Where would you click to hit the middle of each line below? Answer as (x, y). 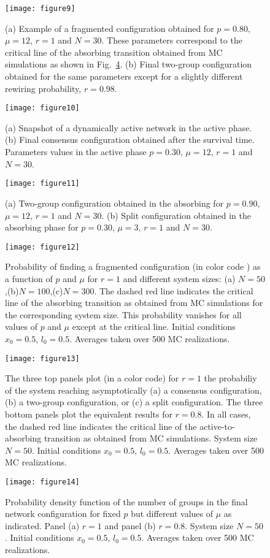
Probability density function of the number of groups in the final (126, 501)
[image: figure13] (42, 358)
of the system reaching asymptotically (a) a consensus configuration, (133, 390)
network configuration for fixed (63, 514)
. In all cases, (226, 414)
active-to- (217, 426)
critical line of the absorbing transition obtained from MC (114, 52)
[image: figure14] (42, 482)
